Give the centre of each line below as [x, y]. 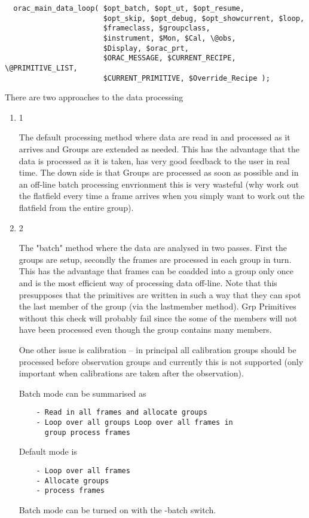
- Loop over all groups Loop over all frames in [134, 422]
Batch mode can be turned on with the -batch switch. [117, 509]
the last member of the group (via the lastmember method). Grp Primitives [157, 306]
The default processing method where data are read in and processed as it [154, 137]
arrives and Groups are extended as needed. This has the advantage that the [159, 149]
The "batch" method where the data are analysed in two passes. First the [153, 248]
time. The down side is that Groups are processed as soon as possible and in [159, 172]
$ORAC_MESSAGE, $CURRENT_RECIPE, [169, 58]
